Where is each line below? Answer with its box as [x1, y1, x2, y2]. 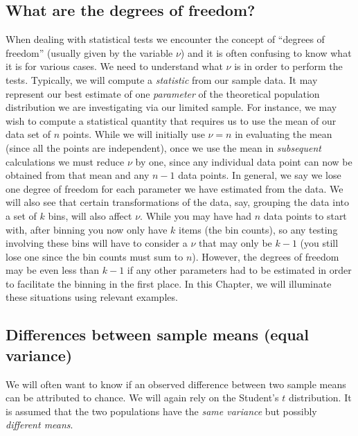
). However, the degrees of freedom [192, 249, 339, 263]
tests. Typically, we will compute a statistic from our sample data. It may [6, 72, 318, 87]
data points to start [263, 208, 347, 223]
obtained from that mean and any [6, 168, 150, 182]
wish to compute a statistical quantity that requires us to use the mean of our [6, 113, 337, 128]
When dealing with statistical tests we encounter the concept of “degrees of [6, 32, 325, 46]
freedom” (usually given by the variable [6, 45, 173, 60]
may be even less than [6, 263, 100, 277]
